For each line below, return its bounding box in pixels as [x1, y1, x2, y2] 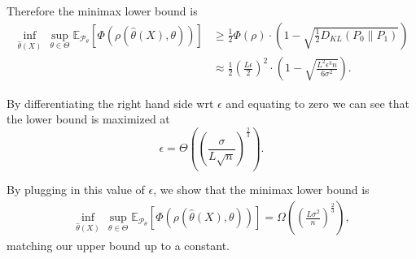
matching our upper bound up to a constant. [7, 237, 230, 254]
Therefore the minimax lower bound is [7, 2, 198, 19]
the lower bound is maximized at [7, 110, 170, 127]
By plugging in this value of [7, 181, 145, 198]
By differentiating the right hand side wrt [7, 94, 214, 111]
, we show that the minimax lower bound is [153, 181, 370, 198]
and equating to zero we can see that [226, 94, 410, 111]
